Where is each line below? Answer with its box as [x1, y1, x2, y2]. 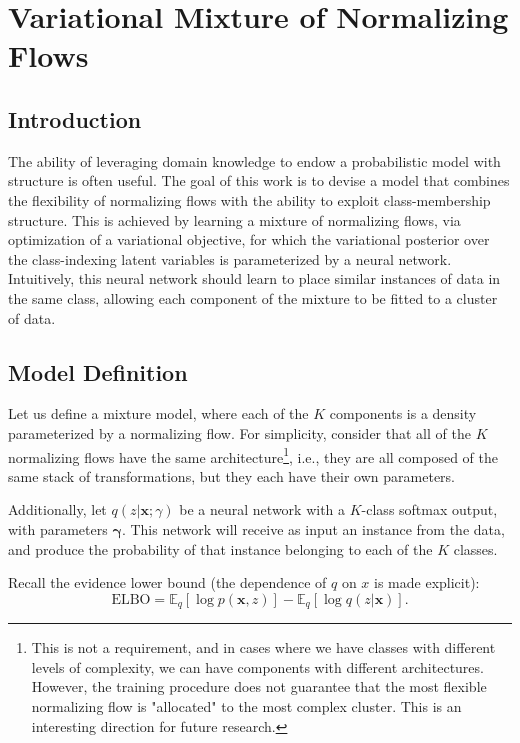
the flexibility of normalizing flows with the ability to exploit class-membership [8, 189, 491, 210]
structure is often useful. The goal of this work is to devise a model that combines [8, 170, 510, 191]
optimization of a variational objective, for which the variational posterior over [8, 229, 490, 250]
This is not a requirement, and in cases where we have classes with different [31, 637, 496, 658]
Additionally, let [8, 499, 107, 520]
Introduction [8, 103, 142, 134]
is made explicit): [374, 572, 480, 593]
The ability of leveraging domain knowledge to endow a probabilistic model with [8, 150, 501, 171]
